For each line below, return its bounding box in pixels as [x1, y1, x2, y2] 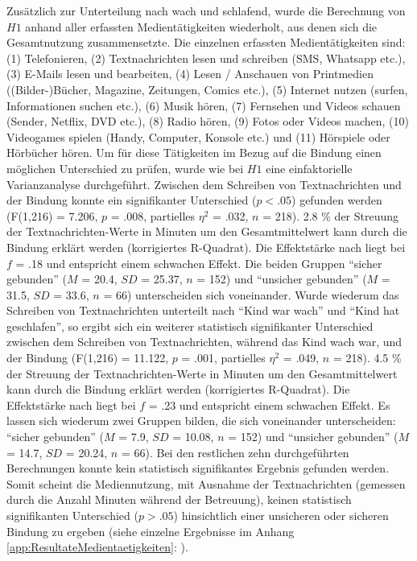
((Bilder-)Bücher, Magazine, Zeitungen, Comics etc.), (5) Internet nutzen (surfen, [6, 80, 408, 97]
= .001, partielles [181, 349, 266, 366]
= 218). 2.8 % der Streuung [262, 207, 399, 224]
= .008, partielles [110, 207, 196, 224]
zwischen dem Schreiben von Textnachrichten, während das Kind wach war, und [6, 333, 403, 350]
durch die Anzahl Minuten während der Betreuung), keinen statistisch [6, 491, 352, 508]
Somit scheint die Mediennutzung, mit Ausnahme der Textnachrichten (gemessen [6, 475, 406, 492]
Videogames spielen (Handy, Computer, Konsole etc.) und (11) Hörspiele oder [6, 128, 390, 145]
